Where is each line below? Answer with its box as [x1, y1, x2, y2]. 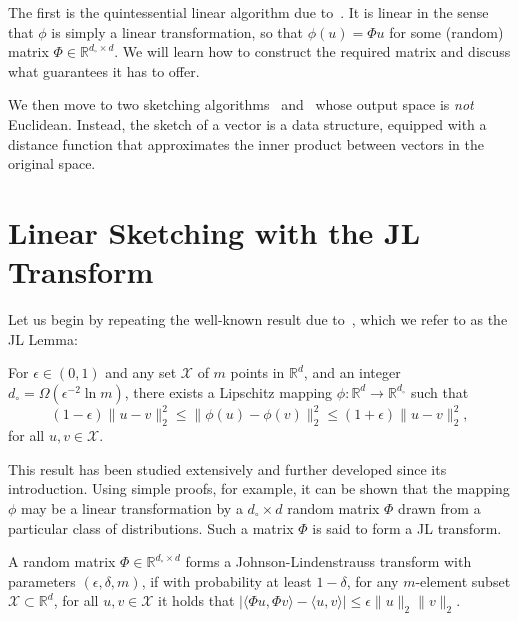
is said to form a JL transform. [312, 517, 502, 538]
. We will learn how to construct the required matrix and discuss [114, 41, 511, 62]
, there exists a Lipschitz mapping [124, 381, 333, 402]
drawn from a [398, 497, 481, 518]
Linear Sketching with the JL [8, 211, 421, 252]
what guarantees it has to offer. [8, 60, 200, 81]
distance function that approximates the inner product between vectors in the [8, 133, 485, 154]
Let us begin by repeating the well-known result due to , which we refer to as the [8, 309, 508, 330]
